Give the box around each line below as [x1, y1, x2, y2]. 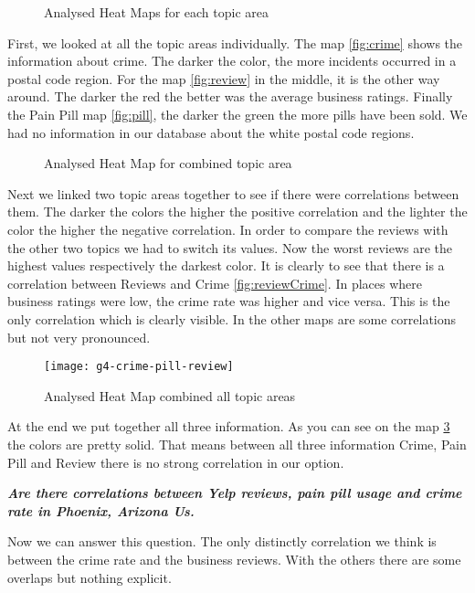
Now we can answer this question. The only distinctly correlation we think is [7, 532, 437, 551]
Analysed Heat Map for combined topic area [44, 154, 292, 173]
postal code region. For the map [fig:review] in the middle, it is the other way [7, 69, 440, 88]
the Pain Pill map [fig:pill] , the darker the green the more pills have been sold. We [7, 104, 468, 123]
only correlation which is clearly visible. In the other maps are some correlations [7, 309, 457, 328]
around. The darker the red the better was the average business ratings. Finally [7, 87, 453, 106]
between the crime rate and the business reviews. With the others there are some [7, 549, 461, 568]
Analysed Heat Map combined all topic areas [44, 386, 296, 405]
